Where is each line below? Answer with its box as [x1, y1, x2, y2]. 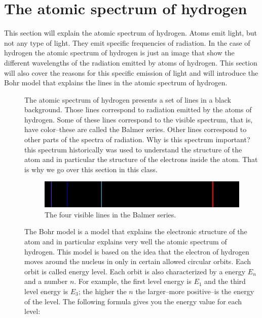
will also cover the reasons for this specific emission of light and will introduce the [4, 67, 258, 78]
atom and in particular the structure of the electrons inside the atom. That [24, 154, 258, 165]
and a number [24, 276, 68, 287]
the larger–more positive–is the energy [135, 285, 254, 296]
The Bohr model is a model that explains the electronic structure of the [24, 226, 247, 237]
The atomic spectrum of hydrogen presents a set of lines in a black [24, 94, 232, 105]
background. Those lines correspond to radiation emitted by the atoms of [24, 104, 252, 115]
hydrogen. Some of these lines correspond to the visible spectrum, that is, [24, 114, 253, 124]
